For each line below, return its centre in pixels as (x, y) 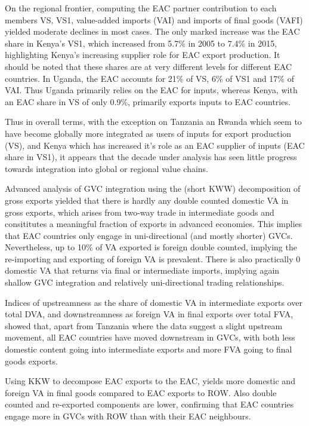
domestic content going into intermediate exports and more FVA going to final (149, 349)
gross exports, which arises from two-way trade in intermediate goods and (140, 212)
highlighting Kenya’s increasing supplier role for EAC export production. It (143, 55)
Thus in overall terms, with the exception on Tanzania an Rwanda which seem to (153, 122)
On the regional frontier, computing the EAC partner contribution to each (141, 8)
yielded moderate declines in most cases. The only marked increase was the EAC (152, 31)
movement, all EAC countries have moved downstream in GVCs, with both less (150, 337)
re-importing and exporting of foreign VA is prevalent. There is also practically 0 (153, 258)
